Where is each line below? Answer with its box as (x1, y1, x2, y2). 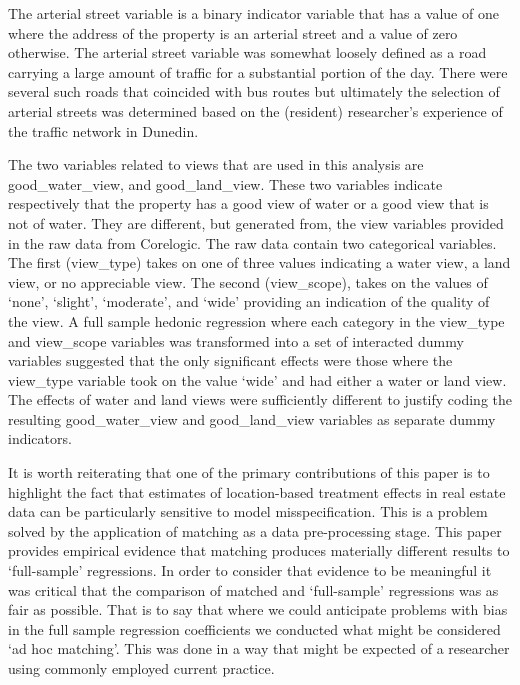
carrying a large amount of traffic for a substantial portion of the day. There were (8, 61, 508, 82)
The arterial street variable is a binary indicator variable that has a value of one (8, 3, 499, 23)
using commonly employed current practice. (8, 658, 275, 678)
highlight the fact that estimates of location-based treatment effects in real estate (8, 481, 506, 502)
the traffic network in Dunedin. (8, 120, 199, 141)
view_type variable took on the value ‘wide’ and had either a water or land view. (8, 369, 507, 390)
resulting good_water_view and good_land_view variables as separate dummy (8, 408, 496, 429)
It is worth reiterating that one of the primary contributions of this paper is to (8, 462, 490, 483)
